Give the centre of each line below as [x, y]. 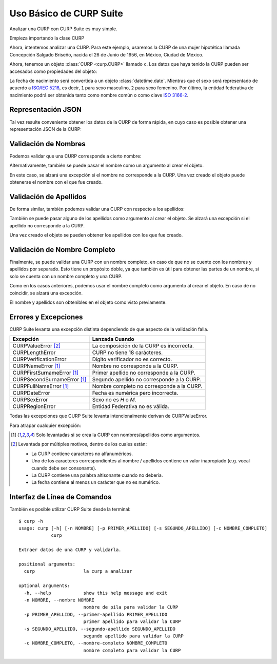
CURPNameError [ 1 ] [37, 366]
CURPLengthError [34, 353]
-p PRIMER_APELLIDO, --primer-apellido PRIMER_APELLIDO [96, 614]
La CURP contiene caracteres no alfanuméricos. [82, 454]
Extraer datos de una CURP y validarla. [70, 550]
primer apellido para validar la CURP [132, 622]
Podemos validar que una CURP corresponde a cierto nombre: [75, 156]
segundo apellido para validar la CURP [134, 636]
